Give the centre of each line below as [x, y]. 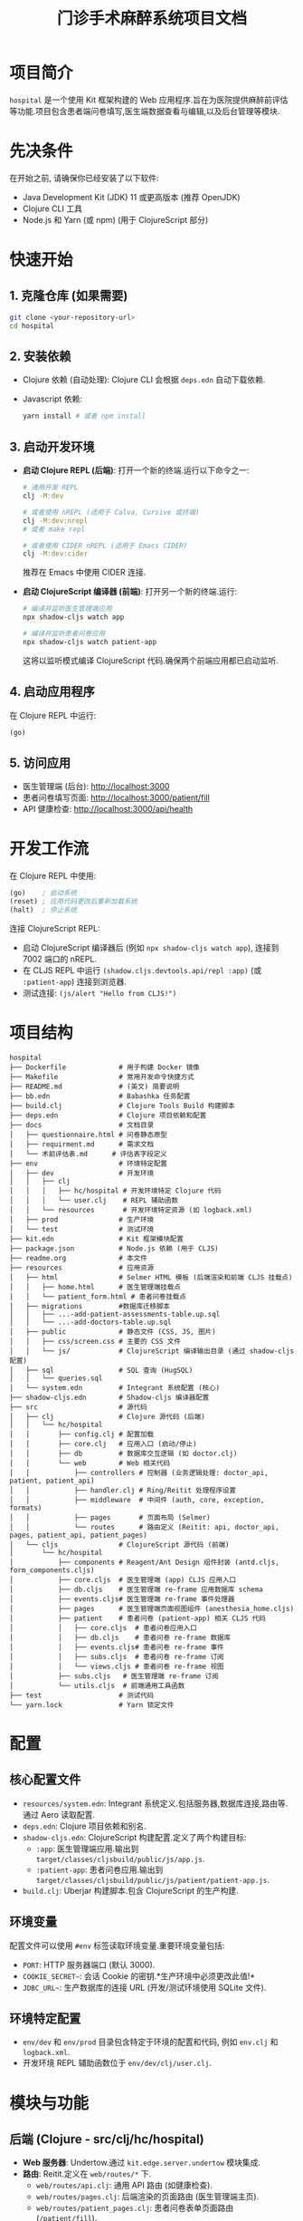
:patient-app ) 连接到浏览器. [74, 981]
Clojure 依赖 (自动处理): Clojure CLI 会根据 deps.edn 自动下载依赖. [144, 380]
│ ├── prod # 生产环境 [82, 1220]
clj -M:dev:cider [55, 554]
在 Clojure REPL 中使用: [53, 876]
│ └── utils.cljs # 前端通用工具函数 [97, 1685]
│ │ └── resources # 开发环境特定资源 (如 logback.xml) [131, 1210]
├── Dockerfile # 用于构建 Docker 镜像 [105, 1067]
